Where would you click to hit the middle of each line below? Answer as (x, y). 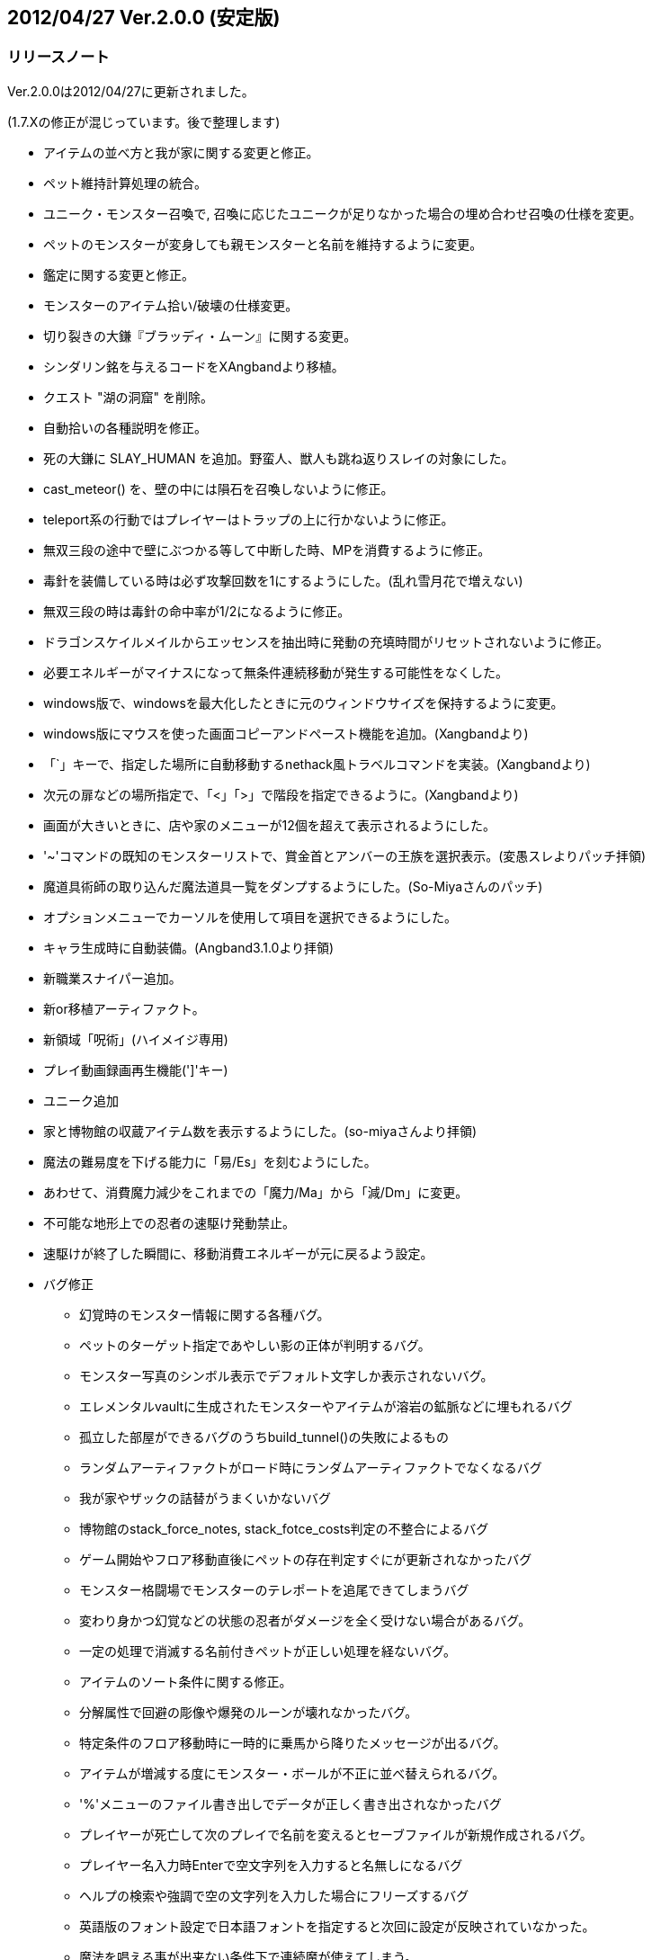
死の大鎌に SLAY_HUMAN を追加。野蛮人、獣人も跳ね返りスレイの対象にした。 (279, 458)
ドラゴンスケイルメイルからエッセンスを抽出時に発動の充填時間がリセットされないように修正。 (326, 641)
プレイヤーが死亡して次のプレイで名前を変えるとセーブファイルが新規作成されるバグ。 (336, 1834)
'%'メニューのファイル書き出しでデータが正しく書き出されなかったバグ (290, 1803)
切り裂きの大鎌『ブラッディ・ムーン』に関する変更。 (200, 336)
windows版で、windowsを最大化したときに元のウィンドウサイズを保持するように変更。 (304, 703)
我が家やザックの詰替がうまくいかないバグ (205, 1498)
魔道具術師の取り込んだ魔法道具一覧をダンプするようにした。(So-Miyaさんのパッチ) (293, 886)
